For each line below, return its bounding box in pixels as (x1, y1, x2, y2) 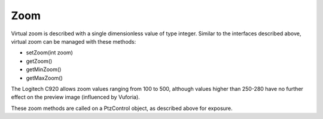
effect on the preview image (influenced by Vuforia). (11, 93, 140, 101)
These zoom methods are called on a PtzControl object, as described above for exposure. (11, 105, 233, 112)
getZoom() (26, 57, 53, 65)
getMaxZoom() (26, 74, 63, 81)
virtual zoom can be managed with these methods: (11, 38, 136, 45)
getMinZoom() (26, 66, 62, 73)
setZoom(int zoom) (26, 49, 73, 56)
